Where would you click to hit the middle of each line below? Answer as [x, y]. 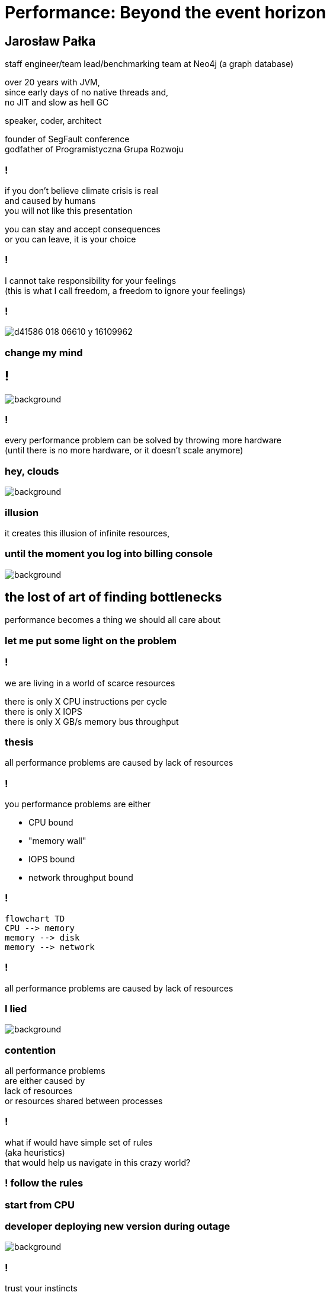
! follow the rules [44, 1183]
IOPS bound [52, 859]
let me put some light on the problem [91, 640]
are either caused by [45, 1081]
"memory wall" [57, 841]
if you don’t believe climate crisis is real [81, 190]
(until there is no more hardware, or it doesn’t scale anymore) [124, 450]
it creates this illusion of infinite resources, [87, 533]
